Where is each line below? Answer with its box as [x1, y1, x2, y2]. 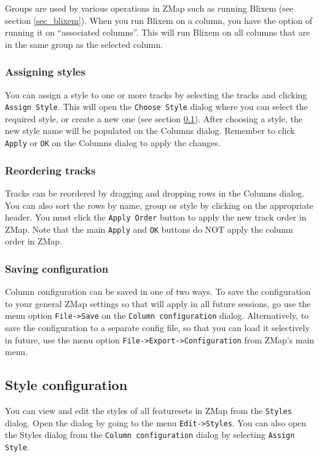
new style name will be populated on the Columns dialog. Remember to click [5, 124, 295, 137]
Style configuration [5, 375, 128, 394]
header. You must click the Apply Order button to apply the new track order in [5, 211, 307, 224]
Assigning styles [5, 64, 85, 79]
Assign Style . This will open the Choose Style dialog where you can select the [5, 100, 308, 113]
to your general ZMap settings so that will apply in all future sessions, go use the [5, 297, 311, 310]
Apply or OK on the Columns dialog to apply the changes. [5, 136, 221, 149]
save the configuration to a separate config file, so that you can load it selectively [5, 321, 310, 334]
